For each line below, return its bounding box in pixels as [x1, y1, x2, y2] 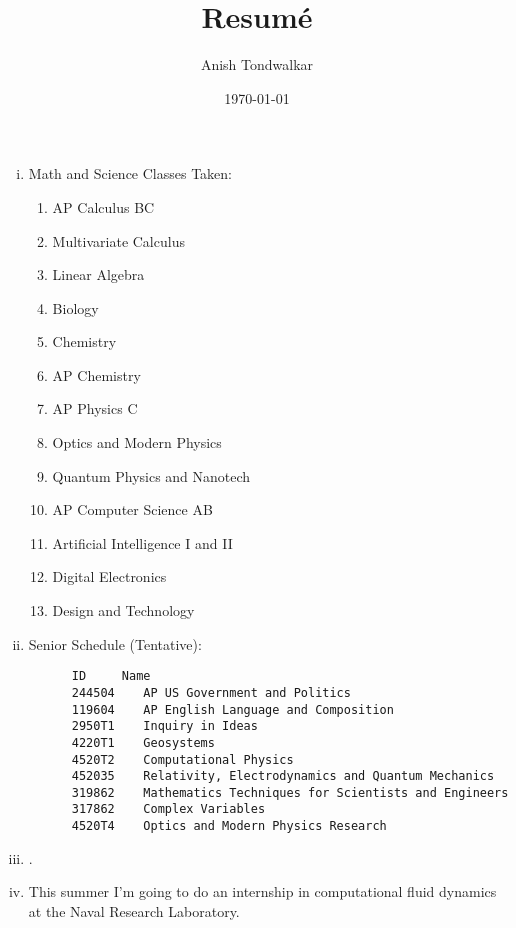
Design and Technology [52, 600, 195, 621]
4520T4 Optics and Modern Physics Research [71, 819, 387, 834]
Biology [52, 297, 99, 318]
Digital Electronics [52, 566, 167, 587]
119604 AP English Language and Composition [71, 702, 394, 717]
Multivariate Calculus [52, 230, 185, 251]
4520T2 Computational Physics [71, 752, 294, 767]
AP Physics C [52, 398, 138, 419]
